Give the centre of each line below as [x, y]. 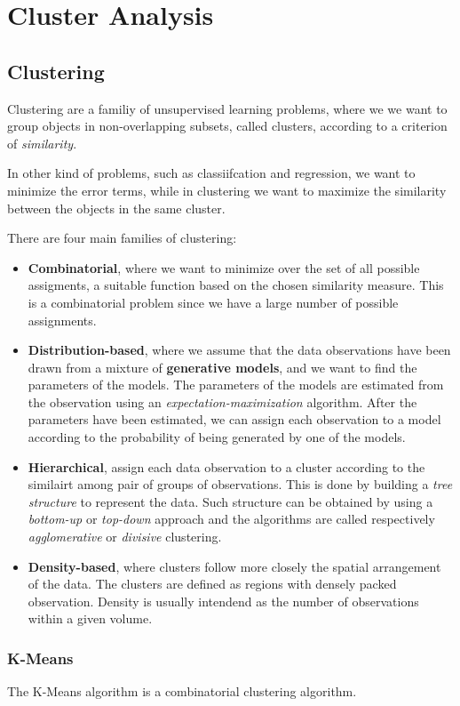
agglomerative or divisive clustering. [125, 537]
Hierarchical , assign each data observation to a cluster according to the [226, 466]
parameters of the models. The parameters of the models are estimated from [236, 385]
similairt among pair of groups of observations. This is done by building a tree [240, 484]
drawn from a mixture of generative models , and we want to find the [222, 367]
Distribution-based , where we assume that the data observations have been [239, 350]
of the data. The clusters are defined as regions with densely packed [212, 584]
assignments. [62, 320]
